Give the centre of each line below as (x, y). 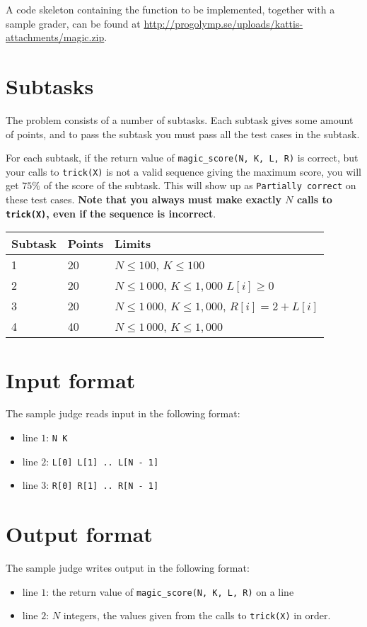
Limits (133, 244)
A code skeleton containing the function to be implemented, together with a (170, 9)
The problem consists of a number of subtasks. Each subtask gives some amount (180, 119)
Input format (71, 379)
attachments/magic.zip (55, 37)
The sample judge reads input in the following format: (123, 413)
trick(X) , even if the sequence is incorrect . (111, 213)
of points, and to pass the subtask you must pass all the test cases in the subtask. (183, 134)
